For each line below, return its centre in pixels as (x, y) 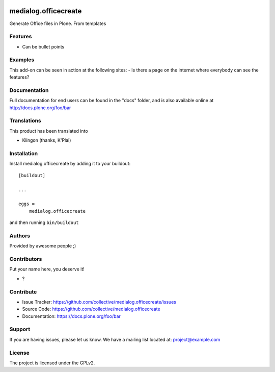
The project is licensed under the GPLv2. (52, 363)
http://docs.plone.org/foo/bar (40, 108)
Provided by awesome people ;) (43, 246)
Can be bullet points (43, 46)
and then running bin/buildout (44, 222)
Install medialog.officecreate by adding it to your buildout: (70, 164)
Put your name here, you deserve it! (47, 269)
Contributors (26, 259)
